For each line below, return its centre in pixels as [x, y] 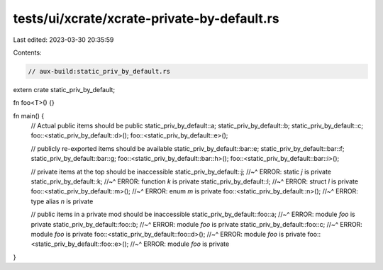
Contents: [27, 52]
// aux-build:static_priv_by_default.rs [99, 71]
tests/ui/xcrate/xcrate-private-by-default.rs [146, 18]
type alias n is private [62, 201]
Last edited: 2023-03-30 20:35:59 [63, 40]
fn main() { [29, 116]
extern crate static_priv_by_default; [64, 89]
